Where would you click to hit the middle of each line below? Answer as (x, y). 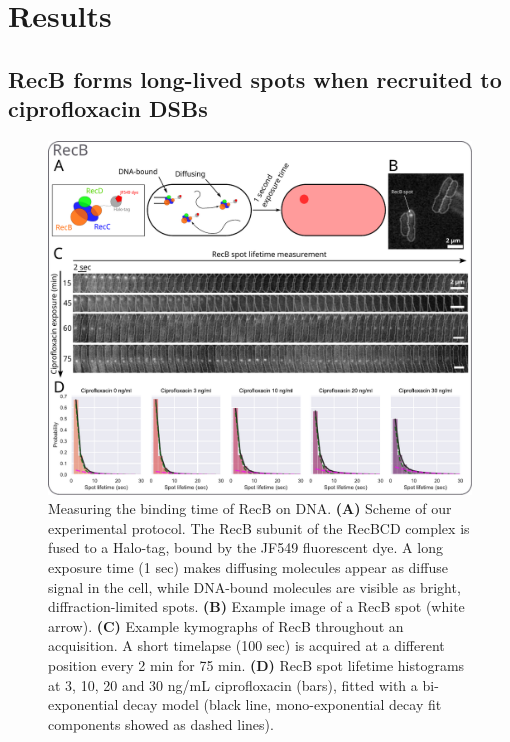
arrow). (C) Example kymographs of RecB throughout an (226, 625)
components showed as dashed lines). (161, 723)
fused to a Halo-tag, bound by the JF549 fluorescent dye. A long (245, 547)
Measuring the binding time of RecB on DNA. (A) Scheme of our (250, 508)
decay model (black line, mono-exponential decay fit (282, 704)
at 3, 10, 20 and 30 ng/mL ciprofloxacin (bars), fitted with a (233, 684)
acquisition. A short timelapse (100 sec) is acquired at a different (246, 645)
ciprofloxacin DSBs (108, 108)
